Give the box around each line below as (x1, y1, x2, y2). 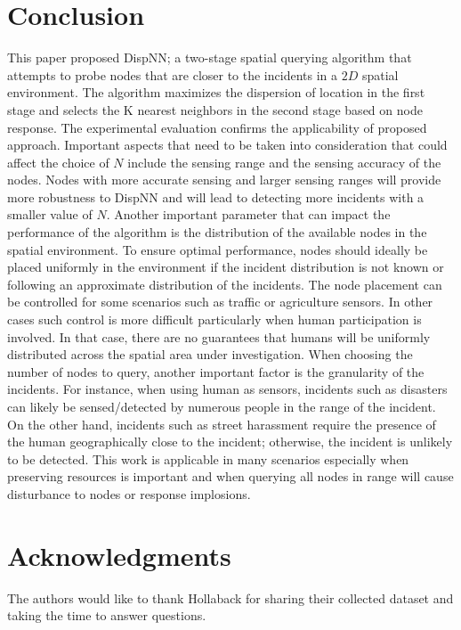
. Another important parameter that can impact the (106, 205, 391, 224)
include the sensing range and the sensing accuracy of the (127, 152, 441, 171)
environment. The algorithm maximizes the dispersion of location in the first (7, 83, 425, 102)
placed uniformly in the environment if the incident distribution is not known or (7, 258, 444, 276)
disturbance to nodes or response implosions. (7, 484, 251, 503)
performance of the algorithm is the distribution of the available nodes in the (7, 223, 427, 241)
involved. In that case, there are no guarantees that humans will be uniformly (7, 327, 431, 346)
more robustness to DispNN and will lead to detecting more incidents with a (7, 187, 425, 206)
